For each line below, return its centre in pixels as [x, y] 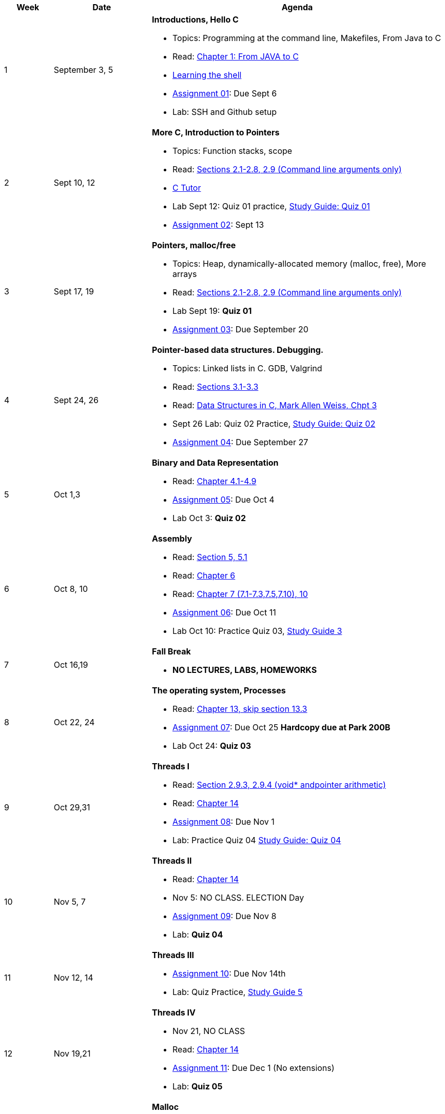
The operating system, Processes [219, 690]
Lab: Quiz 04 [198, 934]
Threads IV [173, 1012]
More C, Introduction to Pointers [216, 132]
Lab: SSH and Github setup [225, 112]
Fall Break [171, 651]
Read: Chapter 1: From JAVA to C [235, 56]
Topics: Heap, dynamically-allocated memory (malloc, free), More [299, 264]
